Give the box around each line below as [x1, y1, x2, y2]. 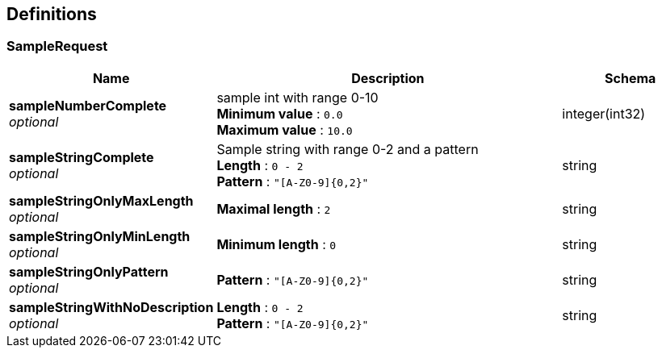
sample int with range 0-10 [216, 89, 379, 106]
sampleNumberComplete [9, 97, 167, 114]
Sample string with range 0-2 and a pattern [216, 140, 479, 157]
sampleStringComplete [9, 148, 154, 165]
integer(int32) [562, 105, 646, 122]
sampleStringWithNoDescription [9, 298, 214, 315]
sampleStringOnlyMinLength [9, 227, 191, 244]
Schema [605, 69, 656, 86]
